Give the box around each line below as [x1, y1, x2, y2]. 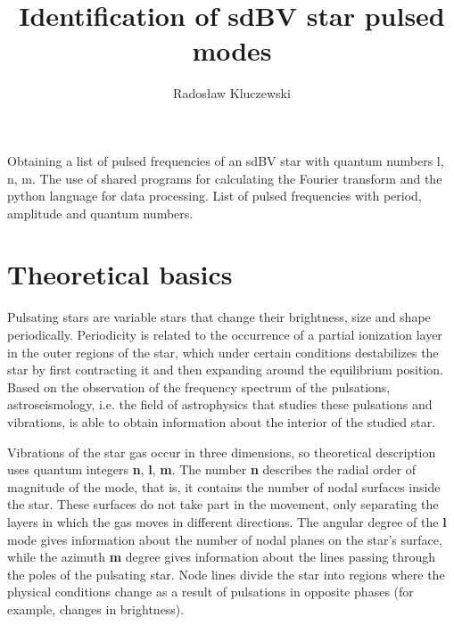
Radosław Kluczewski [173, 84, 291, 103]
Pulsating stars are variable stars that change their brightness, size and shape [7, 308, 431, 326]
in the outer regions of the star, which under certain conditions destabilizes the [7, 342, 439, 361]
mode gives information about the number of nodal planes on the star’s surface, [7, 530, 442, 548]
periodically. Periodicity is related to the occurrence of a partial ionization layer [7, 325, 442, 343]
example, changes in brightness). [7, 599, 185, 618]
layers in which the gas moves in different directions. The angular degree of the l [7, 512, 447, 530]
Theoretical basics [7, 256, 233, 292]
